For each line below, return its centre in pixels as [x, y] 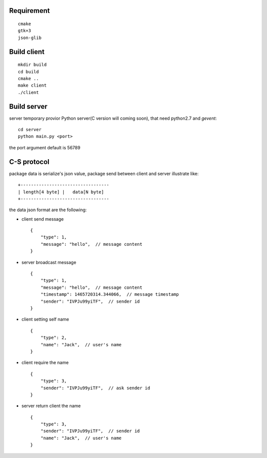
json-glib [30, 38]
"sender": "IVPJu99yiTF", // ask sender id [95, 388]
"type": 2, [54, 338]
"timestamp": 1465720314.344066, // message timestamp [110, 295]
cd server [30, 130]
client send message [43, 219]
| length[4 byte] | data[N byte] [61, 192]
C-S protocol [29, 161]
